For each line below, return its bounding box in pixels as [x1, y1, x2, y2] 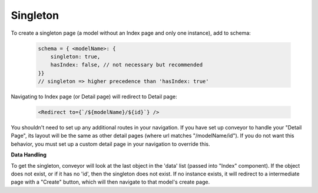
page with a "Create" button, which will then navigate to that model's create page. [11, 178, 210, 185]
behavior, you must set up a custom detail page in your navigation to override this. [11, 140, 210, 147]
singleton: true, [50, 53, 101, 60]
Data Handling [11, 151, 47, 158]
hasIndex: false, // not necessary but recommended [50, 62, 203, 68]
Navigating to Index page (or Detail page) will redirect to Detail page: [11, 93, 178, 100]
